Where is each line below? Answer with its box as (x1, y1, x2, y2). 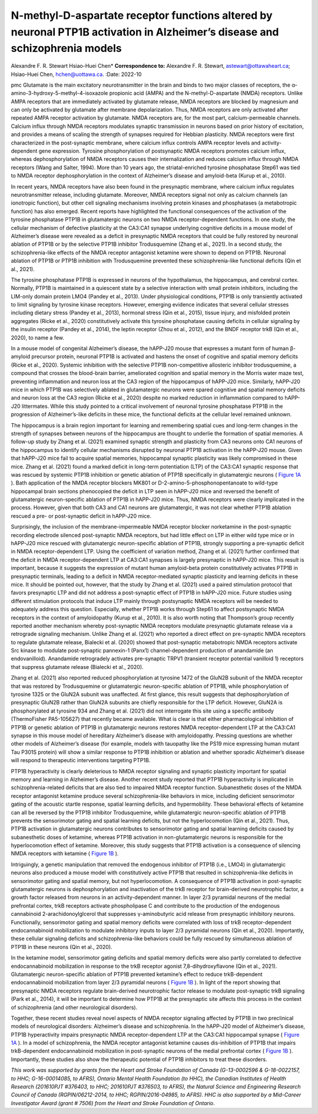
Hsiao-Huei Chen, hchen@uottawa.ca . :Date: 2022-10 (11, 71, 142, 78)
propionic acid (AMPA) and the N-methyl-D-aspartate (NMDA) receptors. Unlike (109, 90, 303, 97)
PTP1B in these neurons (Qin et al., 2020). (11, 943, 112, 950)
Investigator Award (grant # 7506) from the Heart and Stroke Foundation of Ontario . (11, 1099, 215, 1106)
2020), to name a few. (11, 334, 65, 341)
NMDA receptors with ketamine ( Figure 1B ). (11, 850, 119, 857)
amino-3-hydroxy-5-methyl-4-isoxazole (11, 90, 108, 97)
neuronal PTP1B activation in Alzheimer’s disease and (11, 25, 279, 38)
